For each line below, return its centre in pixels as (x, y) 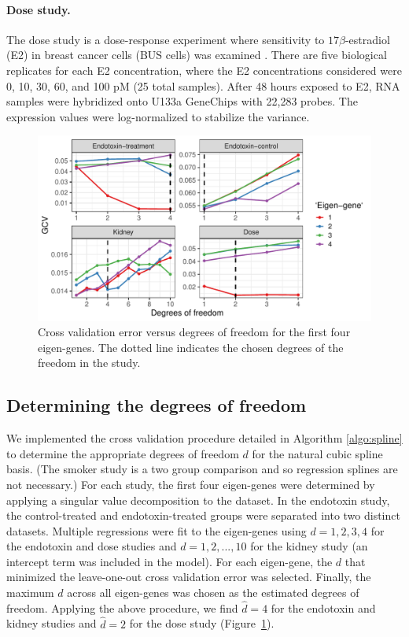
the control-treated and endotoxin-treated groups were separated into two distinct (203, 515)
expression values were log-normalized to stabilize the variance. (158, 116)
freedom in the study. (89, 363)
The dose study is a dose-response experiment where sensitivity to (166, 39)
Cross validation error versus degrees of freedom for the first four (194, 332)
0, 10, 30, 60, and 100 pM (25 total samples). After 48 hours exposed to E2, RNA (203, 85)
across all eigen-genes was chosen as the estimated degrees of (213, 593)
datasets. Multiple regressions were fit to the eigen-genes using (157, 530)
